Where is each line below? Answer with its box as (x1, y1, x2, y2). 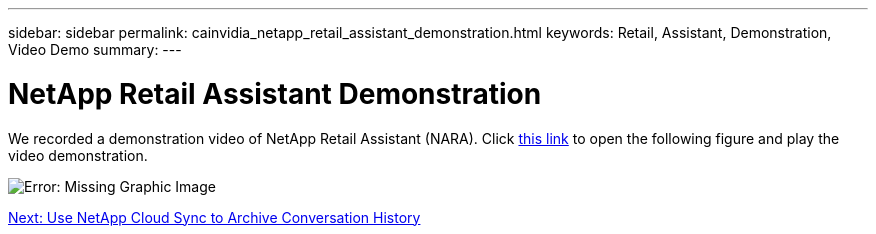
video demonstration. (8, 146, 148, 164)
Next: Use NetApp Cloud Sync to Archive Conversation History (8, 208, 421, 226)
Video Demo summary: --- (8, 41, 182, 58)
